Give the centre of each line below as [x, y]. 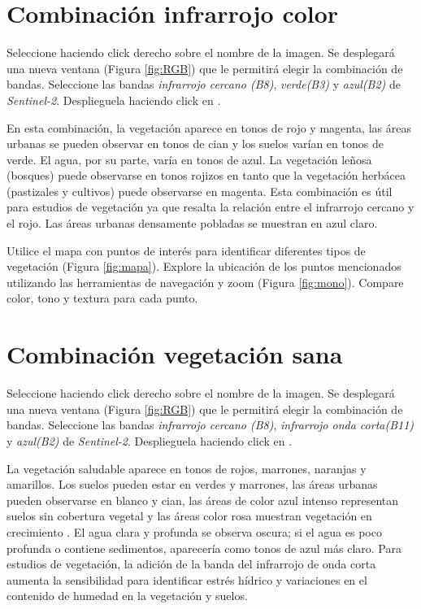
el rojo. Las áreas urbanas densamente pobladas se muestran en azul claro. [192, 223]
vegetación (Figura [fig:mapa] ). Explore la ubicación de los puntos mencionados [204, 266]
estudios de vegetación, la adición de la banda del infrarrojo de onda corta [191, 564]
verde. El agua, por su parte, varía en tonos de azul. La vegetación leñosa [189, 159]
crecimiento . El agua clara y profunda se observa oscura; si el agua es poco [194, 531]
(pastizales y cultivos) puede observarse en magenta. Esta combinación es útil [200, 191]
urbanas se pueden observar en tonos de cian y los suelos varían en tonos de [195, 144]
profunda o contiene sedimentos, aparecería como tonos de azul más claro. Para [204, 548]
